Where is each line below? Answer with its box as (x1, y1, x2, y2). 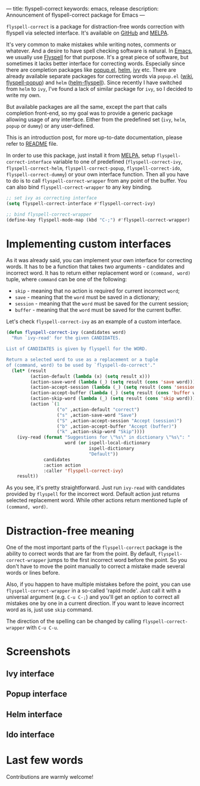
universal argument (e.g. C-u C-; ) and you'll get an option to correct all (6, 594, 180, 601)
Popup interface (6, 689, 67, 699)
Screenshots (6, 645, 71, 659)
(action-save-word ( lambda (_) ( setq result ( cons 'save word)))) (30, 379, 198, 385)
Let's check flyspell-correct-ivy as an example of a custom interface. (6, 318, 182, 325)
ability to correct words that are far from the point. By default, (6, 550, 157, 557)
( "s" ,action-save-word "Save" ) (57, 412, 137, 418)
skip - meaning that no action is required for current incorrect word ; (14, 287, 180, 294)
